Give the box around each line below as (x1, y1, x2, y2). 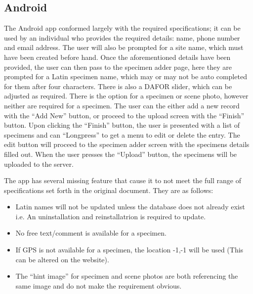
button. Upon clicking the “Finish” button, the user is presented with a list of (4, 120, 240, 130)
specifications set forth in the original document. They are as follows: (4, 185, 213, 195)
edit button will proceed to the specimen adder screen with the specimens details (4, 139, 250, 149)
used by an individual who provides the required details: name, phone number (4, 32, 240, 43)
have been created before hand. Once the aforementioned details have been (4, 51, 231, 62)
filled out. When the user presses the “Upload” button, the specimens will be (4, 148, 237, 159)
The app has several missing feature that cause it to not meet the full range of (4, 175, 241, 186)
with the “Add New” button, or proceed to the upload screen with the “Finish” (4, 110, 245, 120)
